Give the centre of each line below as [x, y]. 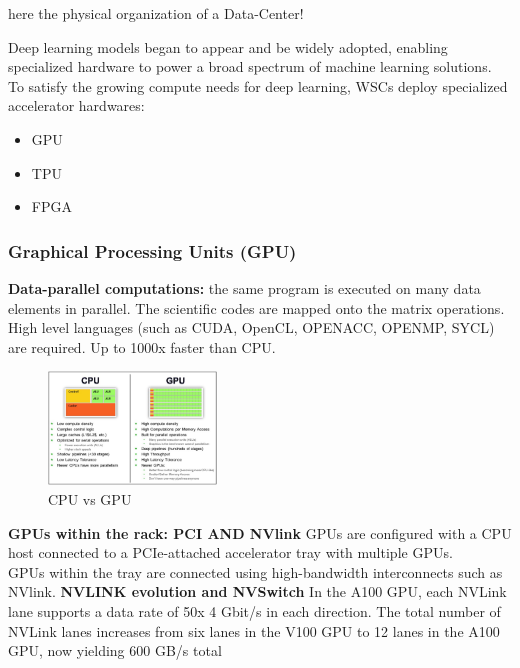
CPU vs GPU [90, 499]
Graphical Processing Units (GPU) [152, 250]
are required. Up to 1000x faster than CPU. [142, 346]
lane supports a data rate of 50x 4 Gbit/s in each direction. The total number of [254, 611]
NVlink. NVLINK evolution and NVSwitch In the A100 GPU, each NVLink [257, 591]
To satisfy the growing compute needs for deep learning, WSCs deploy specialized [258, 85]
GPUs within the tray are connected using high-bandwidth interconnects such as [255, 571]
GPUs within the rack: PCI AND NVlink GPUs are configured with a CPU [260, 532]
